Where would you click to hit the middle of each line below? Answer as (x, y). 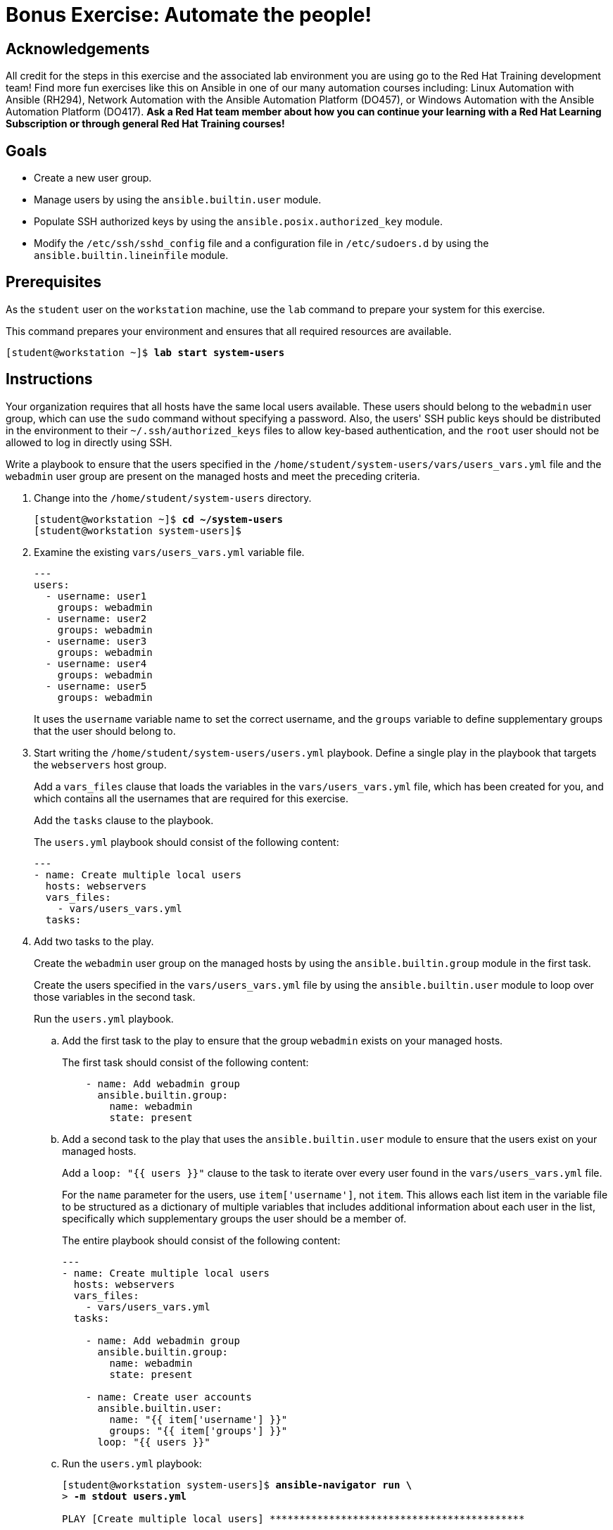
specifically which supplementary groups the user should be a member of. (234, 1218)
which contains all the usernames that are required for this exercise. (191, 798)
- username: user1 (96, 596)
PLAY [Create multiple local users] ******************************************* (293, 1518)
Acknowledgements (78, 49)
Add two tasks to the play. (94, 941)
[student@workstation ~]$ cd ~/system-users (159, 519)
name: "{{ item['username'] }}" (198, 1419)
